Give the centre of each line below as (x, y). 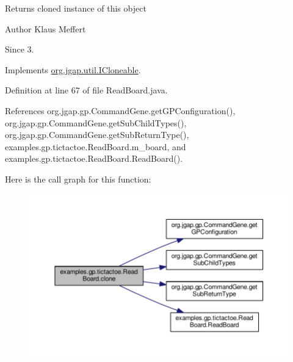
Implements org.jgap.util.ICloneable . (73, 69)
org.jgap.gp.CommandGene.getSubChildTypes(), (96, 122)
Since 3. (20, 49)
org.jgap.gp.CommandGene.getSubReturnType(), (97, 135)
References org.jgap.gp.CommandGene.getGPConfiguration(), (120, 110)
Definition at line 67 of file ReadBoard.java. (86, 90)
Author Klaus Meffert (45, 28)
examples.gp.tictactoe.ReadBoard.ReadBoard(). (94, 158)
